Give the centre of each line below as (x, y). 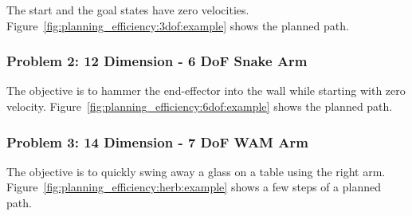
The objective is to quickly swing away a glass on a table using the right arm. (196, 171)
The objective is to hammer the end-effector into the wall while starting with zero (206, 90)
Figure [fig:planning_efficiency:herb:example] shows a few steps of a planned (194, 187)
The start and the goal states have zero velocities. (128, 10)
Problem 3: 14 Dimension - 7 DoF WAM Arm (157, 141)
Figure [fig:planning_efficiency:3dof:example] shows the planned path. (178, 25)
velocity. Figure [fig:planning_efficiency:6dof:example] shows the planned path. (200, 106)
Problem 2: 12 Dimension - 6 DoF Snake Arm (157, 61)
